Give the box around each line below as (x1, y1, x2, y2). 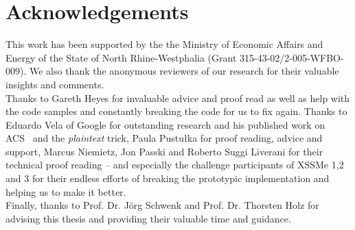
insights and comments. (5, 77, 104, 91)
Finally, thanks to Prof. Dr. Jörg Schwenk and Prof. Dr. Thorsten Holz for (5, 198, 319, 212)
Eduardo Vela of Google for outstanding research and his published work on (5, 117, 325, 131)
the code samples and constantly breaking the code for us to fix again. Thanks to (5, 104, 347, 118)
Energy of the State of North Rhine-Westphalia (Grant (5, 50, 237, 64)
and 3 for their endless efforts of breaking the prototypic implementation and (5, 171, 330, 186)
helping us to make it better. (5, 184, 126, 199)
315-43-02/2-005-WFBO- (239, 50, 344, 64)
